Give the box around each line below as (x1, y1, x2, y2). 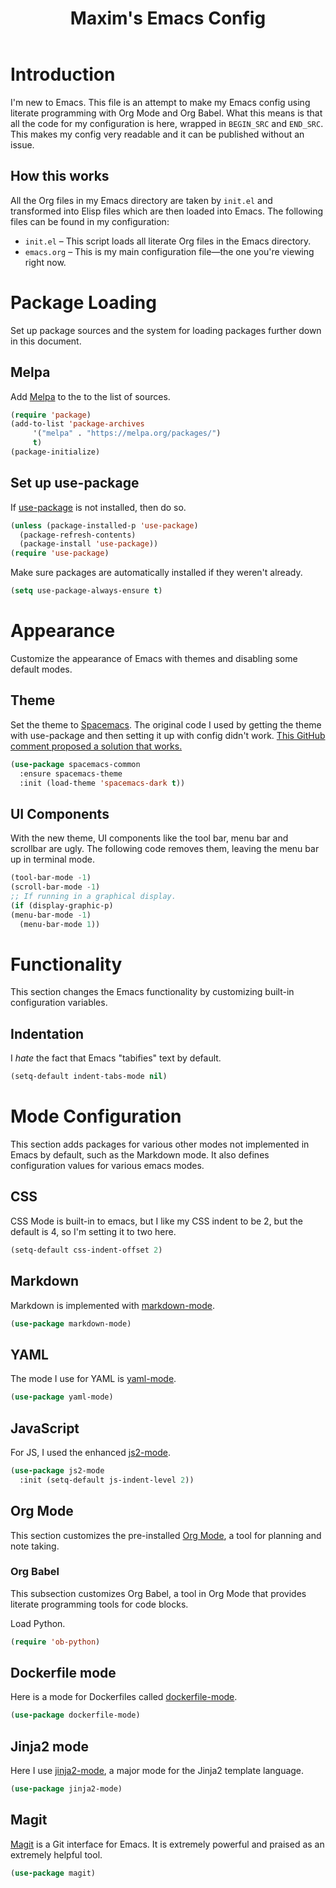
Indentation (10, 1025, 85, 1042)
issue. (10, 138, 35, 151)
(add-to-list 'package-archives (10, 419, 145, 429)
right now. (24, 256, 67, 268)
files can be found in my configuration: (10, 215, 170, 227)
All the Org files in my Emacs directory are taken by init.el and (10, 194, 273, 206)
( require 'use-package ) (10, 548, 110, 559)
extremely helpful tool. (10, 1848, 103, 1861)
